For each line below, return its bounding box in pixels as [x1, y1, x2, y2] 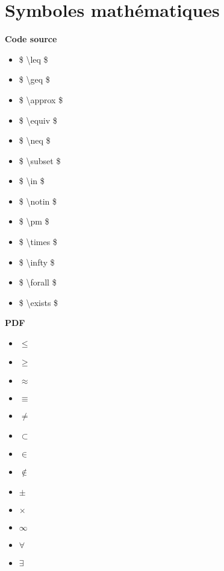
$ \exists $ [19, 296, 58, 308]
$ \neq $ [19, 134, 51, 147]
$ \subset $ [19, 154, 61, 167]
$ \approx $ [19, 93, 63, 106]
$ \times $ [19, 235, 57, 248]
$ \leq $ [19, 53, 48, 65]
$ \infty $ [19, 255, 55, 268]
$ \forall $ [19, 276, 57, 289]
